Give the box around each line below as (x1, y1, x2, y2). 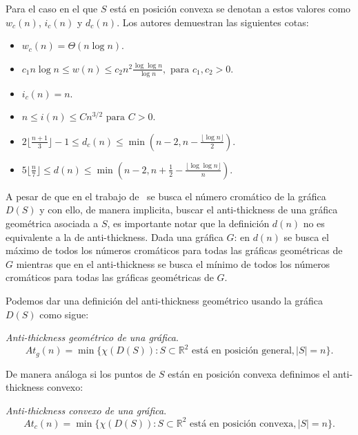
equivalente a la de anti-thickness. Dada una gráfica (6, 229, 223, 244)
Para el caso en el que (6, 1, 98, 15)
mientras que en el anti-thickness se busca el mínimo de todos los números (16, 256, 330, 271)
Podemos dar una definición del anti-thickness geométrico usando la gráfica (6, 293, 323, 307)
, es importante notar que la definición (107, 215, 270, 230)
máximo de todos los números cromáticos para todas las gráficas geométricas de (6, 243, 343, 258)
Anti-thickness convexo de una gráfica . (6, 403, 167, 417)
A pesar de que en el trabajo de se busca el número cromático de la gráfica (6, 188, 326, 203)
